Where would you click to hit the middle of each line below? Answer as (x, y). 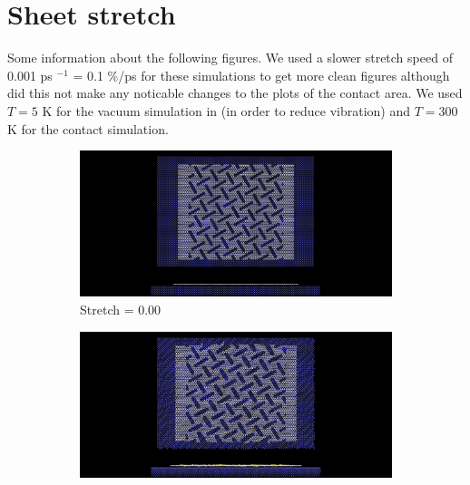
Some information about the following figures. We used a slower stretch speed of (230, 58)
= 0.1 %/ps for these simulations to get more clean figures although (261, 75)
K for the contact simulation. (88, 128)
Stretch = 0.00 (121, 309)
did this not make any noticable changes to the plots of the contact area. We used (235, 93)
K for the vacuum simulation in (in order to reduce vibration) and (226, 110)
